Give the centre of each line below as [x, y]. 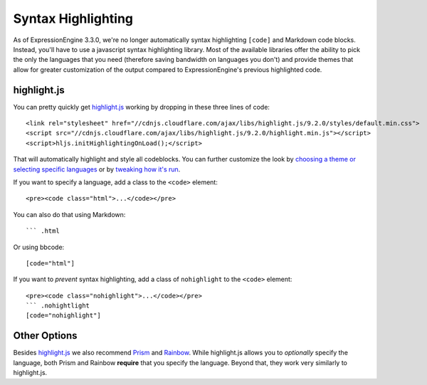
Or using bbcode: [39, 247]
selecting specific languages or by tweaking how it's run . [97, 169]
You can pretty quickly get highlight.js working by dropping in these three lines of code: [142, 107]
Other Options [45, 336]
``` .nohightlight [58, 306]
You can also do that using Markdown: [69, 214]
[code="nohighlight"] [63, 316]
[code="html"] [50, 263]
